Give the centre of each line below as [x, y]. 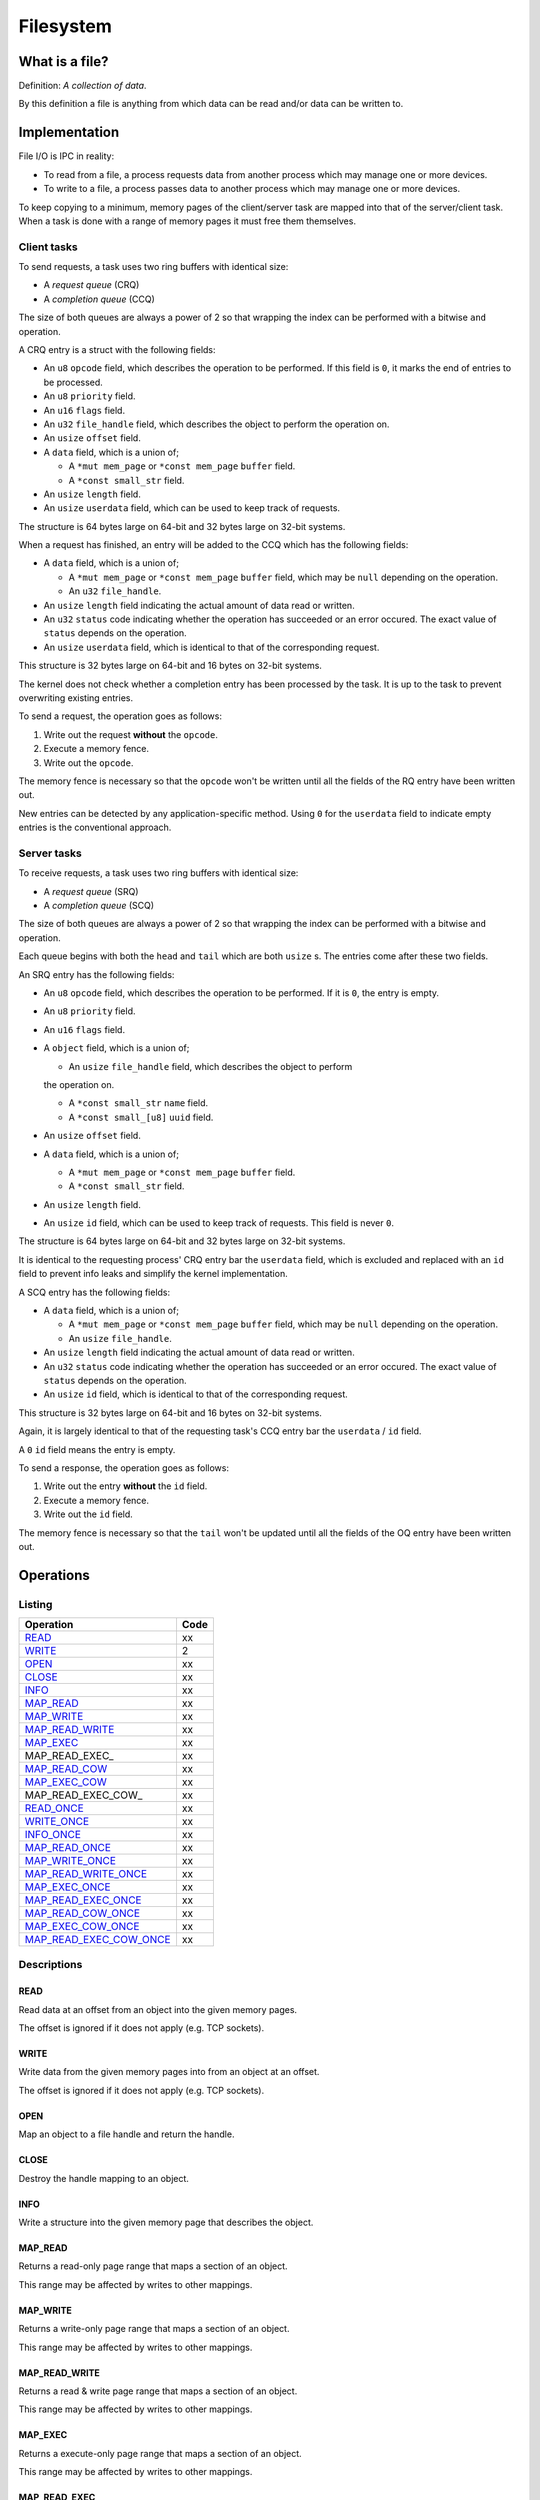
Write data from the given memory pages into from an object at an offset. [169, 2072]
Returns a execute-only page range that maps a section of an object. [160, 2453]
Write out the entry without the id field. [125, 1486]
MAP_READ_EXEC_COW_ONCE [97, 1940]
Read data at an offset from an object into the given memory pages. [158, 2009]
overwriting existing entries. [76, 698]
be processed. [73, 382]
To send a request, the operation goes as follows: [120, 716]
